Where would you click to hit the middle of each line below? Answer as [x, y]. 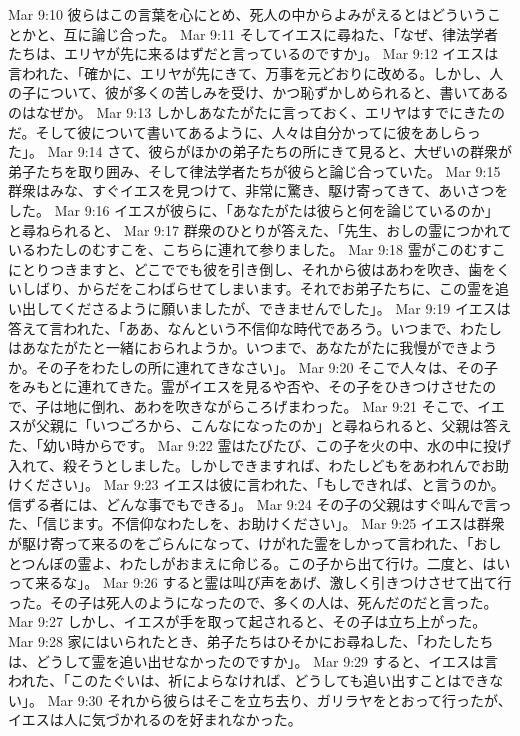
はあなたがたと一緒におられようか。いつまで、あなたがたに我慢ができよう [253, 347]
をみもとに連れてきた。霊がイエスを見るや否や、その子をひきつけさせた [245, 386]
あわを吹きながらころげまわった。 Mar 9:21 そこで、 [305, 405]
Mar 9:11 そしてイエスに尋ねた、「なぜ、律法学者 [339, 33]
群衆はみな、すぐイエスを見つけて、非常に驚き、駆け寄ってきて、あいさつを [258, 190]
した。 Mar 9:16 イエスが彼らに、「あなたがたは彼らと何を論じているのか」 [253, 209]
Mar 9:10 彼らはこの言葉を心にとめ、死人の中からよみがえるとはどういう [248, 14]
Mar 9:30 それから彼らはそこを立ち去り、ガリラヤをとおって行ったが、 [279, 699]
